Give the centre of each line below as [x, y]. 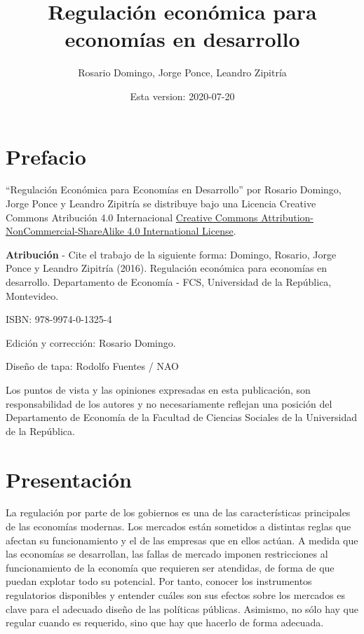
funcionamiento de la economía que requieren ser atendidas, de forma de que [170, 567]
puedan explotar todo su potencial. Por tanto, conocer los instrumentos [159, 581]
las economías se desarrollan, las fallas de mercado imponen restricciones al [167, 554]
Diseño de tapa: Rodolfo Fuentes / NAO [92, 366]
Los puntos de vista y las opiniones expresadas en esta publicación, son [158, 389]
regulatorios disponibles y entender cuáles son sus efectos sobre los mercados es [176, 595]
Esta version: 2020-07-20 [182, 96]
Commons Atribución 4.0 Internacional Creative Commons [132, 217]
